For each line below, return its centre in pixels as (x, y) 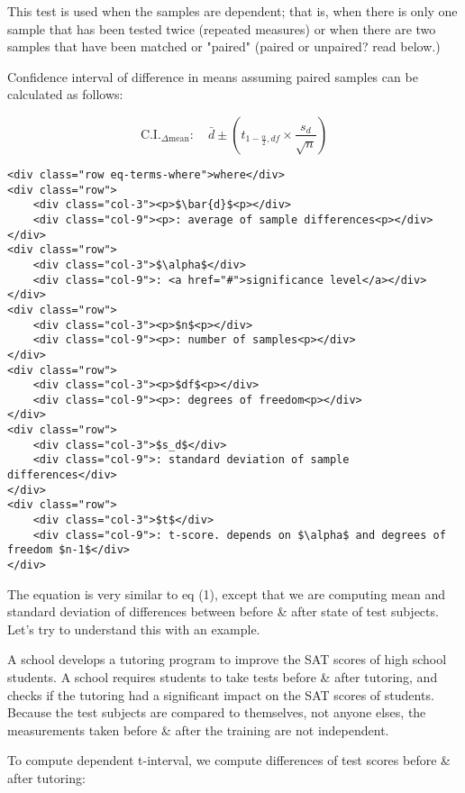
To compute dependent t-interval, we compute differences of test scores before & (229, 760)
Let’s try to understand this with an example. (134, 629)
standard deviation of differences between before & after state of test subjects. (223, 611)
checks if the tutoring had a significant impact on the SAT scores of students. (221, 694)
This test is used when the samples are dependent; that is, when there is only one (232, 11)
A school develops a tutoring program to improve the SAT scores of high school (227, 659)
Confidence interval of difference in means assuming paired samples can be (213, 76)
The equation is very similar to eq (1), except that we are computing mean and (226, 593)
